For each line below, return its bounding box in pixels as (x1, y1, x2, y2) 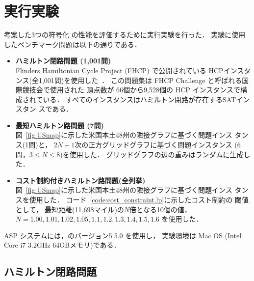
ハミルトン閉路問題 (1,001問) (15, 56, 111, 66)
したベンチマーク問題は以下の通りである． (4, 39, 141, 49)
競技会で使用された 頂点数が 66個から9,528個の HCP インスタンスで (22, 84, 240, 95)
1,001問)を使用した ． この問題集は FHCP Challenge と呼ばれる (38, 75, 242, 85)
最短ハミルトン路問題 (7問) (15, 120, 104, 130)
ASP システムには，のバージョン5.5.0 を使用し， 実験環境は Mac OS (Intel (4, 230, 242, 240)
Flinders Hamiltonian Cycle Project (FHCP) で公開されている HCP (15, 65, 224, 75)
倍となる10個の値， (129, 204, 191, 214)
